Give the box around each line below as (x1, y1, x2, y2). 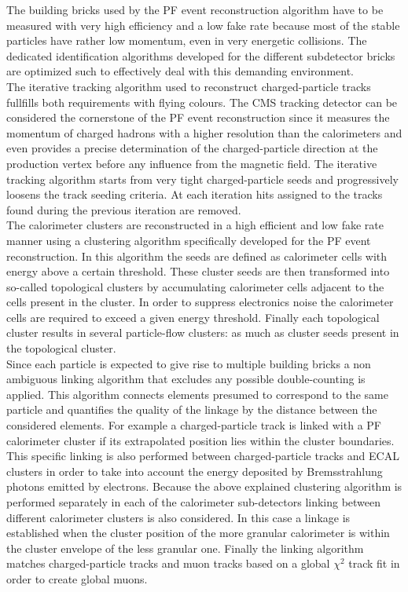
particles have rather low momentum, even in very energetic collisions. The (6, 32, 367, 49)
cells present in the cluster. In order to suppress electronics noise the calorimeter (6, 294, 394, 310)
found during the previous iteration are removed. (6, 201, 241, 217)
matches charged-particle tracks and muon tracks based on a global (6, 555, 330, 572)
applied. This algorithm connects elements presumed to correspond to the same (6, 386, 388, 402)
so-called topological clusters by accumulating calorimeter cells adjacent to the (6, 278, 384, 294)
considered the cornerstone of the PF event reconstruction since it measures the (6, 109, 390, 126)
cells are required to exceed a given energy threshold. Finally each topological (6, 309, 380, 325)
